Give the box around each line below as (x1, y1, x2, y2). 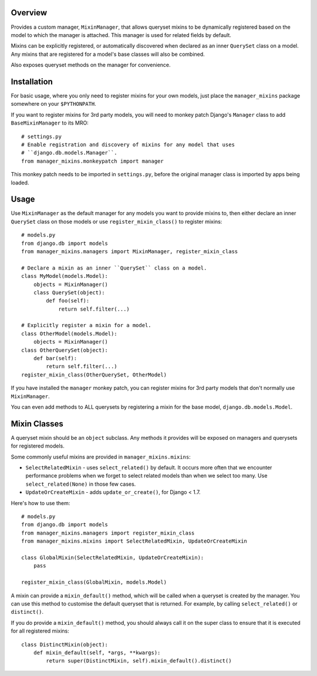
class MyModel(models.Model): (21, 273, 109, 280)
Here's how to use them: (11, 499, 70, 506)
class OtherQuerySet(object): (21, 347, 109, 354)
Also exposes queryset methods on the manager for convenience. (11, 62, 171, 69)
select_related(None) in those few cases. (25, 480, 136, 487)
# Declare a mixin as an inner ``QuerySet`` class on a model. (21, 264, 207, 271)
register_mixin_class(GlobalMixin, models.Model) (21, 579, 167, 586)
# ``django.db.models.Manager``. (21, 150, 117, 156)
